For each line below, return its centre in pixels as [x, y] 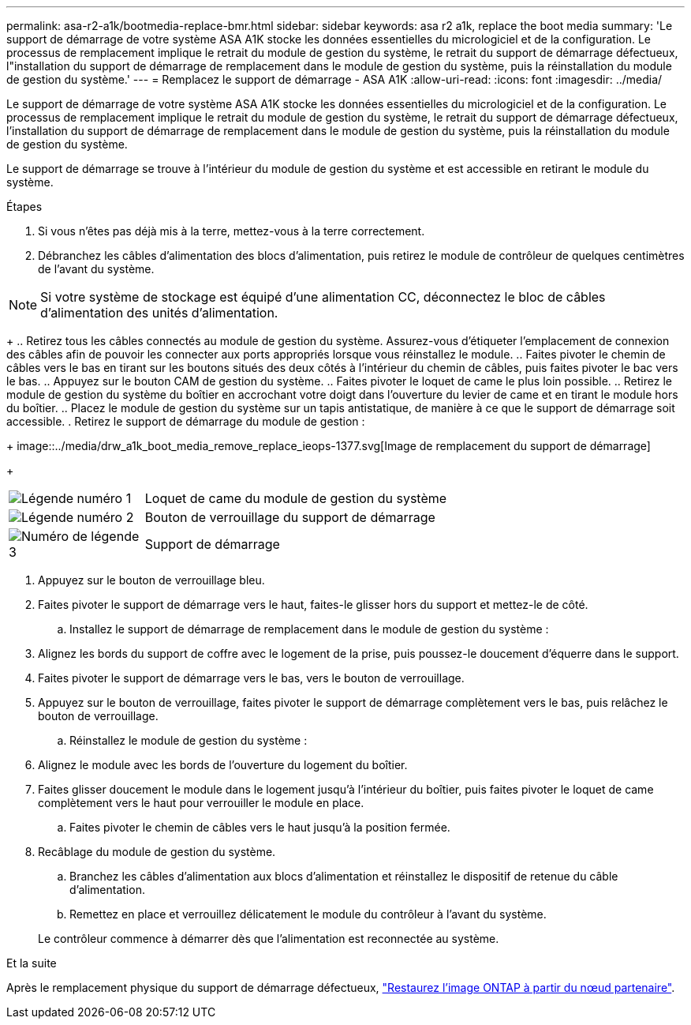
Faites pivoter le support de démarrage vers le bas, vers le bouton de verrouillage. [251, 678]
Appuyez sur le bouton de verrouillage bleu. [151, 580]
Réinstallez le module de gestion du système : [189, 740]
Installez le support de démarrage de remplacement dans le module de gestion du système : [309, 629]
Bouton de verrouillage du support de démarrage [290, 517]
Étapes [24, 207]
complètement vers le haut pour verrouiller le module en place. [201, 803]
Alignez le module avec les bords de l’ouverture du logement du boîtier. [223, 765]
